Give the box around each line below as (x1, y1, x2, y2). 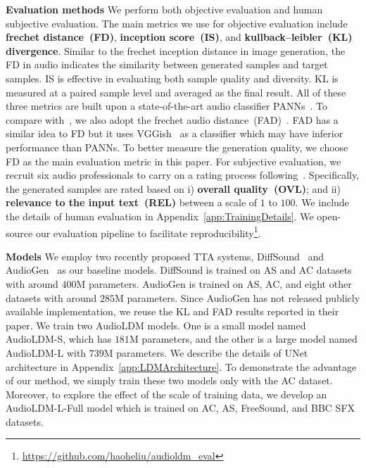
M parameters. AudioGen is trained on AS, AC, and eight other (76, 276, 352, 291)
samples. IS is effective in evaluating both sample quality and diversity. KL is (6, 70, 339, 85)
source (6, 225, 33, 240)
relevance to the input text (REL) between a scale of (6, 195, 258, 210)
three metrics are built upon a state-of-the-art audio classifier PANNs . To (6, 99, 327, 113)
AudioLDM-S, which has (6, 331, 112, 346)
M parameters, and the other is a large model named (129, 331, 358, 346)
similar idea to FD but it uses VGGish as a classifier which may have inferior (6, 126, 343, 141)
